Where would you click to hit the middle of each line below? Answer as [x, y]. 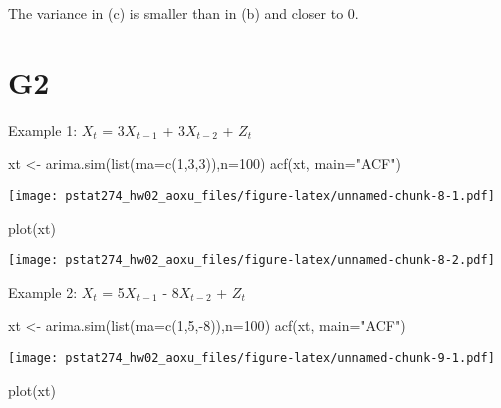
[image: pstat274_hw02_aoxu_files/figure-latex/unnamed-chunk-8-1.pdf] [251, 195]
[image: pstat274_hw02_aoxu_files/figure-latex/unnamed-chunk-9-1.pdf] [251, 358]
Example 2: [43, 291]
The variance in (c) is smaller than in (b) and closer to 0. [183, 13]
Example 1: [43, 129]
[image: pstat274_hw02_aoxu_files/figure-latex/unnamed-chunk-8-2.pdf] [251, 260]
